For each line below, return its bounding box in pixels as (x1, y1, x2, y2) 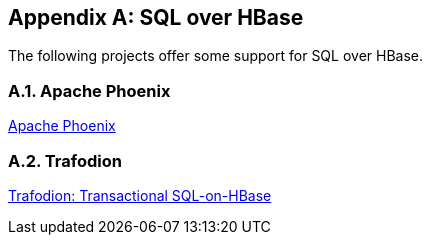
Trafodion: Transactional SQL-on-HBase (8, 186, 272, 204)
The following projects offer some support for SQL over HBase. (8, 47, 424, 65)
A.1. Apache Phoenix (8, 80, 171, 101)
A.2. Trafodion (8, 150, 122, 171)
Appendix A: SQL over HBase (8, 5, 304, 30)
